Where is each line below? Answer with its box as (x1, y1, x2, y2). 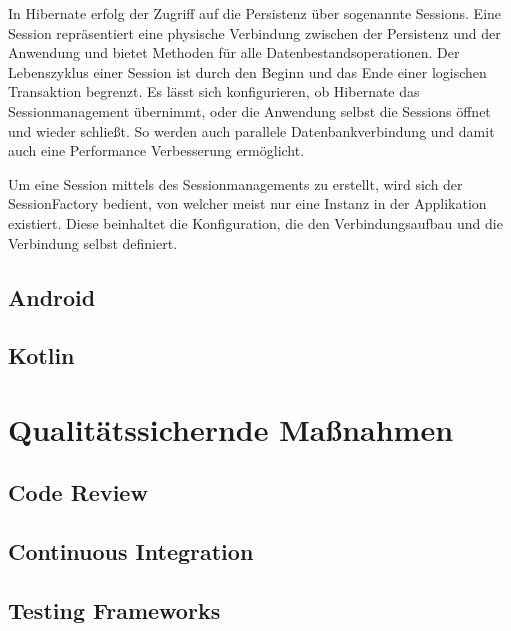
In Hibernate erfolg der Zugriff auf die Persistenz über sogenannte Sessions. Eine (8, 3, 502, 23)
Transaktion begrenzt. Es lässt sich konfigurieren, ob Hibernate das (8, 81, 420, 102)
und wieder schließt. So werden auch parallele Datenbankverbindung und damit (8, 120, 495, 141)
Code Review (8, 477, 148, 508)
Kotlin (8, 340, 75, 371)
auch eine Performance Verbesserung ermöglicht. (8, 140, 305, 161)
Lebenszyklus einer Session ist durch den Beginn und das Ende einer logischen (8, 61, 487, 82)
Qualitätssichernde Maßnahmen (8, 408, 454, 449)
